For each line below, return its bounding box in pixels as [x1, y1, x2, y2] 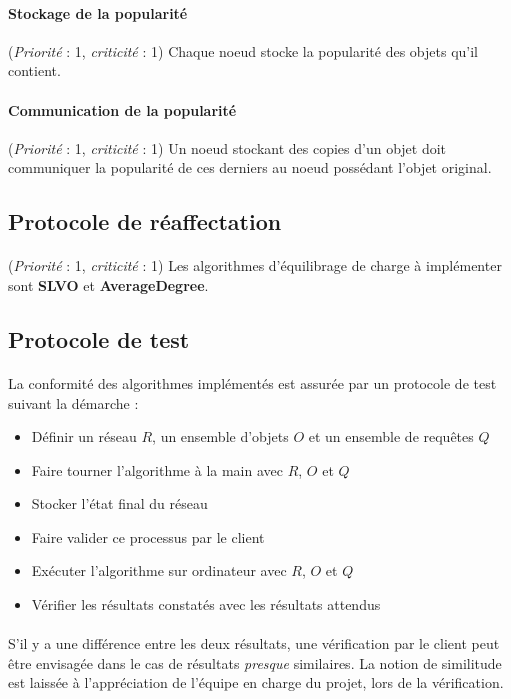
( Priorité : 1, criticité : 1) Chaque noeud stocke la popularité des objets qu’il [8, 40, 478, 61]
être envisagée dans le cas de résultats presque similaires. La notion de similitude [8, 652, 502, 673]
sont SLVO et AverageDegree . [8, 274, 209, 295]
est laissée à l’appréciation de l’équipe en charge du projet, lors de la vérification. [8, 672, 504, 693]
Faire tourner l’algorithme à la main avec [31, 459, 283, 480]
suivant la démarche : [8, 392, 139, 413]
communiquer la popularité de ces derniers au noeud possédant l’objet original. [8, 157, 492, 178]
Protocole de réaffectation [8, 206, 282, 237]
